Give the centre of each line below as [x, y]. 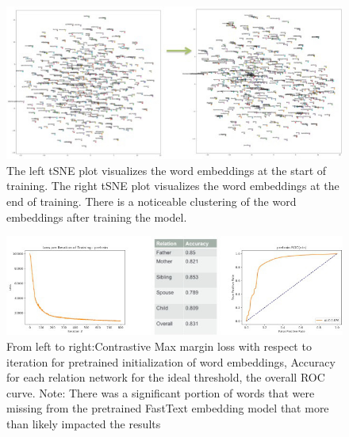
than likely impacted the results [84, 424]
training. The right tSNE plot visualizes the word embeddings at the [173, 186]
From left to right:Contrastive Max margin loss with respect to [159, 346]
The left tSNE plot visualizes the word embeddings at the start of [167, 170]
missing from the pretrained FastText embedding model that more [168, 408]
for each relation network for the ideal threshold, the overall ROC [166, 377]
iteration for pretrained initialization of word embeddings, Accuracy [171, 361]
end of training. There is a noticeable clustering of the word [151, 201]
